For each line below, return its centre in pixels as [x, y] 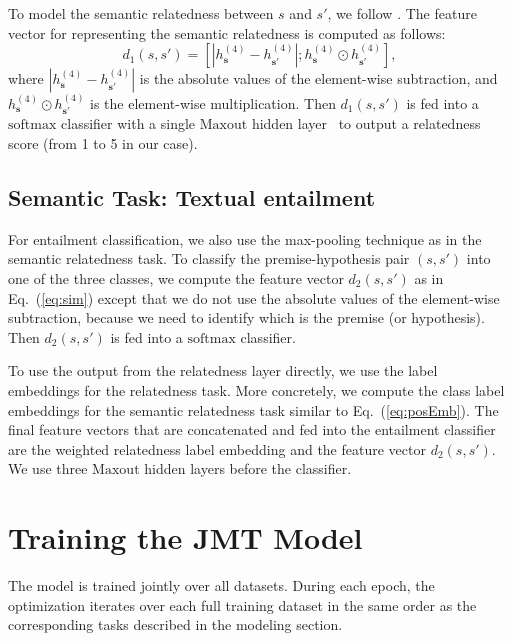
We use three [48, 468]
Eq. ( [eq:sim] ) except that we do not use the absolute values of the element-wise [254, 297]
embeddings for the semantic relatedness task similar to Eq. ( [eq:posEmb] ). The [253, 409]
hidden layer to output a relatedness [366, 123]
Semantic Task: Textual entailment [192, 197]
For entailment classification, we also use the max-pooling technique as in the [245, 238]
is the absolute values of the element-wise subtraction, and [318, 78]
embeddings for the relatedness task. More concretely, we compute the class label [256, 389]
